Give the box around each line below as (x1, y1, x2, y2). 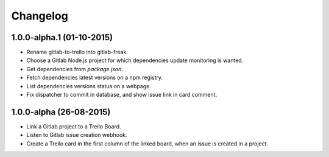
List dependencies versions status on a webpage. (26, 82, 152, 89)
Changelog (11, 9, 68, 23)
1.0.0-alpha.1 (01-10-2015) (11, 32, 113, 43)
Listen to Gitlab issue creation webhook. (26, 131, 127, 139)
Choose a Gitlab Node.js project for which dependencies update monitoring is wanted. (26, 57, 244, 64)
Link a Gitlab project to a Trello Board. (26, 122, 121, 130)
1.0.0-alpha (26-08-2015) (11, 106, 111, 117)
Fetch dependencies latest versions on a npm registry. (26, 74, 163, 82)
